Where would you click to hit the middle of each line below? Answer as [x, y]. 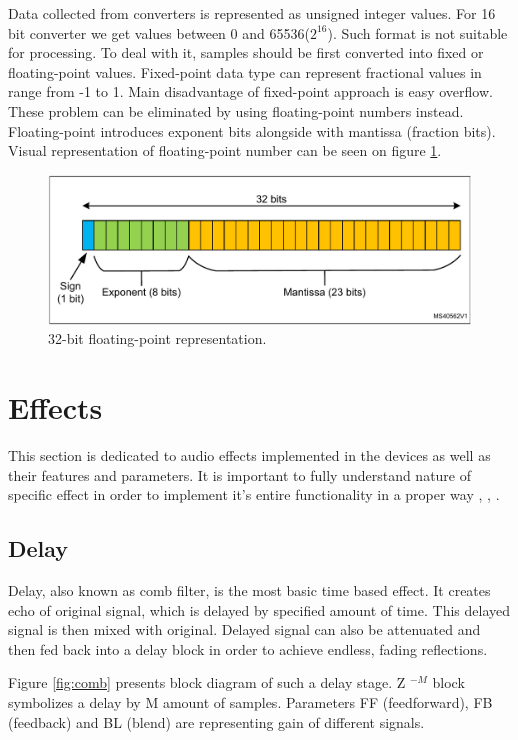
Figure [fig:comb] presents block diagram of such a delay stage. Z [207, 682]
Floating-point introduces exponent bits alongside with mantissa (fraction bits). [252, 130]
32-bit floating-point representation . [157, 338]
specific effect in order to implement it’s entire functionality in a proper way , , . [254, 494]
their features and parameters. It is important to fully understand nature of [240, 474]
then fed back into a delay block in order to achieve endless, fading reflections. [248, 648]
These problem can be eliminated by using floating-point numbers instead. [236, 110]
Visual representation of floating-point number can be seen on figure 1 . [225, 150]
